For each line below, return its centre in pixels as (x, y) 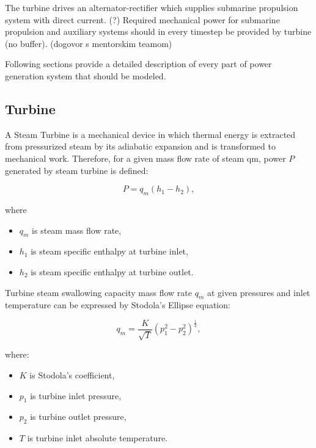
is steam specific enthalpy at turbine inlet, (109, 251)
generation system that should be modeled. (86, 75)
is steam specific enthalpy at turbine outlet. (112, 271)
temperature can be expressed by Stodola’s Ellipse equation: (118, 305)
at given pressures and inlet (259, 292)
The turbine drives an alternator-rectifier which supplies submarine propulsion (152, 7)
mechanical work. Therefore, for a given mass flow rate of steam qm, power (145, 158)
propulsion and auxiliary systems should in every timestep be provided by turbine (158, 31)
